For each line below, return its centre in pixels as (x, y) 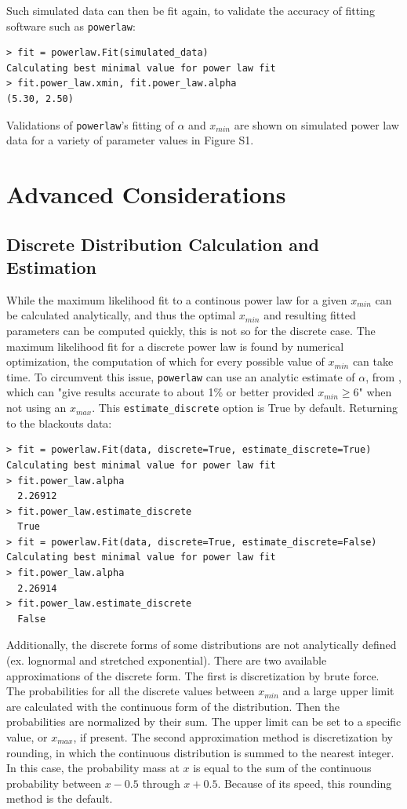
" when (375, 392)
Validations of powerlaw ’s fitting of (90, 124)
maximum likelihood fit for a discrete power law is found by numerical (175, 346)
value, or (27, 737)
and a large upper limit (338, 691)
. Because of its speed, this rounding (305, 783)
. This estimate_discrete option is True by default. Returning (245, 408)
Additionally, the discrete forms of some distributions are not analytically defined (202, 645)
